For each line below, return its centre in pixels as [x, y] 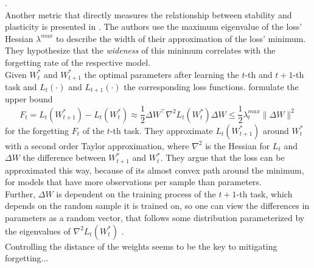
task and [21, 87]
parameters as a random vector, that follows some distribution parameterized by [155, 217]
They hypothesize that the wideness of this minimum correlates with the [140, 50]
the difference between [64, 157]
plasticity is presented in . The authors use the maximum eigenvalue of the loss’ [154, 26]
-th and [259, 74]
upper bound [29, 99]
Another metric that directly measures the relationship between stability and [148, 14]
